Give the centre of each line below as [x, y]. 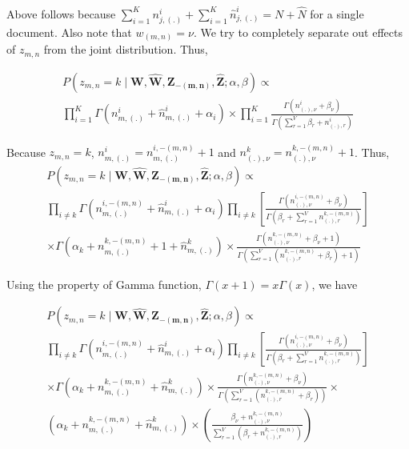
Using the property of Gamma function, [104, 284]
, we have [335, 284]
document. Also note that [69, 32]
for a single [337, 13]
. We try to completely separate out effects [298, 32]
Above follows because [61, 13]
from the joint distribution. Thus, [126, 49]
